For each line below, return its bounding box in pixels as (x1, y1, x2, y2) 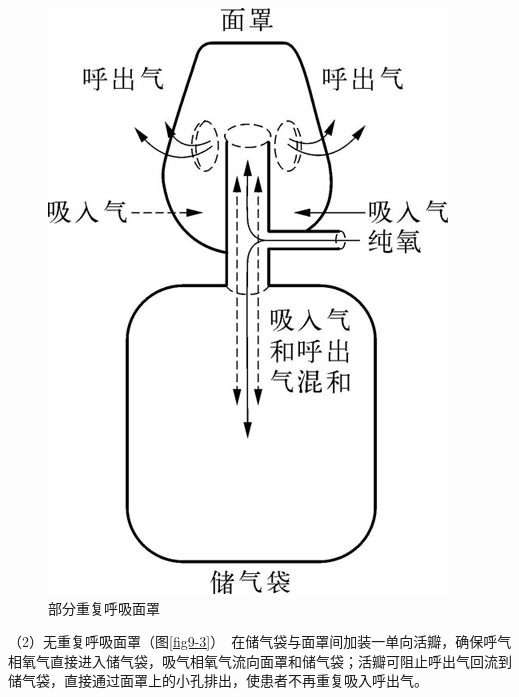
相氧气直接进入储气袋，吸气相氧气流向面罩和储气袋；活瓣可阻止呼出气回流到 (8, 650, 512, 671)
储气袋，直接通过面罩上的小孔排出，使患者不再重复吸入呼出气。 (8, 670, 428, 691)
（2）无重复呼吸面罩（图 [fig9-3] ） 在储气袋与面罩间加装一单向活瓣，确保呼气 (8, 631, 512, 652)
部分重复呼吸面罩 (48, 597, 160, 618)
